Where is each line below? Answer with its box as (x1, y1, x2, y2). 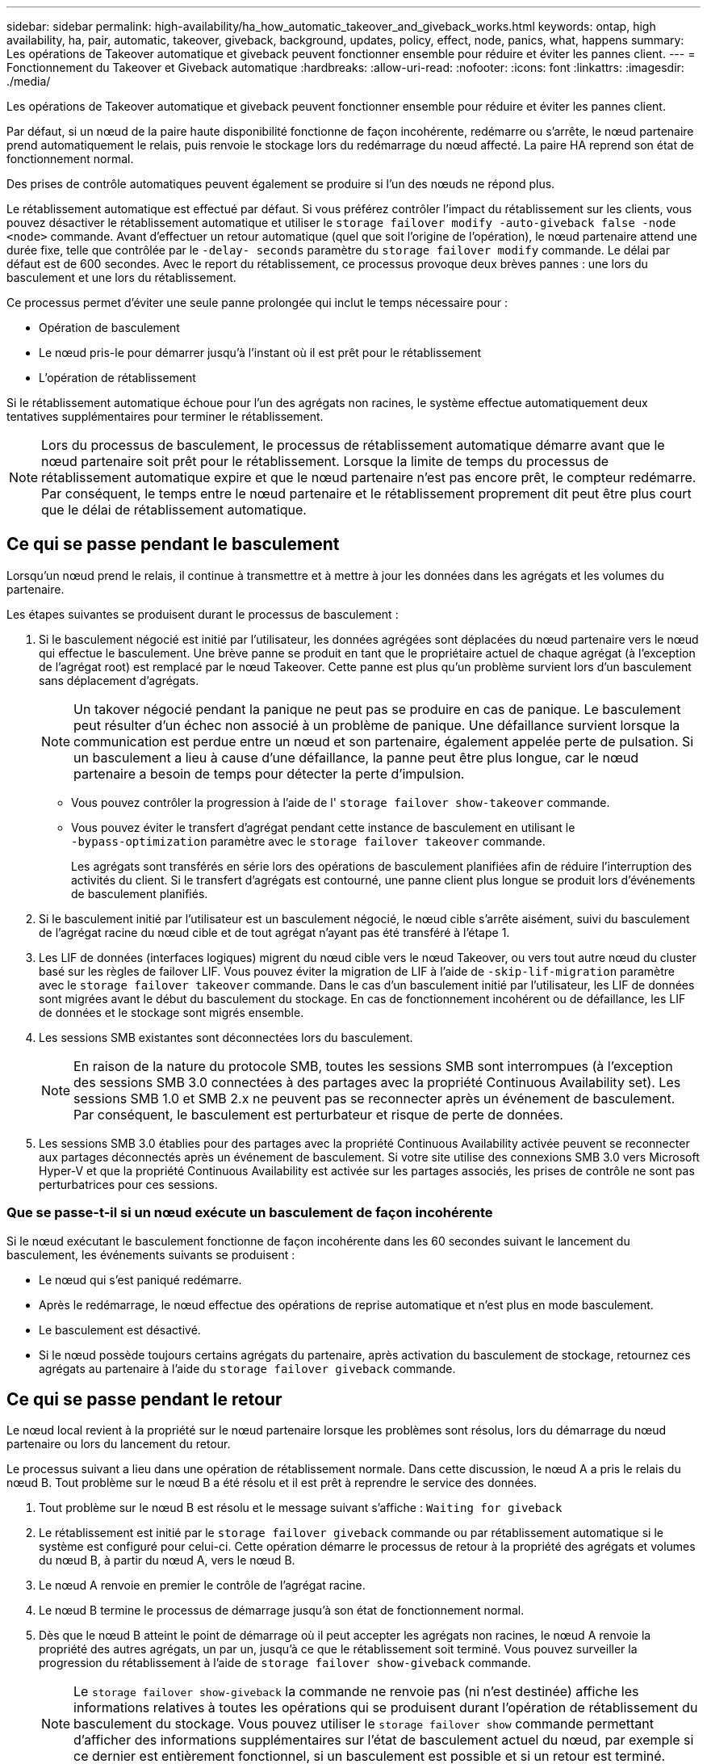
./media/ (6, 74, 51, 88)
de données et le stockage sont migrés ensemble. (39, 1005, 304, 1019)
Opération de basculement (39, 321, 180, 334)
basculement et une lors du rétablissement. (6, 271, 236, 284)
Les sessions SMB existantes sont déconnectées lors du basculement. (39, 1030, 413, 1044)
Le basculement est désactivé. (39, 1322, 201, 1337)
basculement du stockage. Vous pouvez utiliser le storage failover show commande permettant (73, 1716, 654, 1732)
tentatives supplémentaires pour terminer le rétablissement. (6, 409, 324, 423)
